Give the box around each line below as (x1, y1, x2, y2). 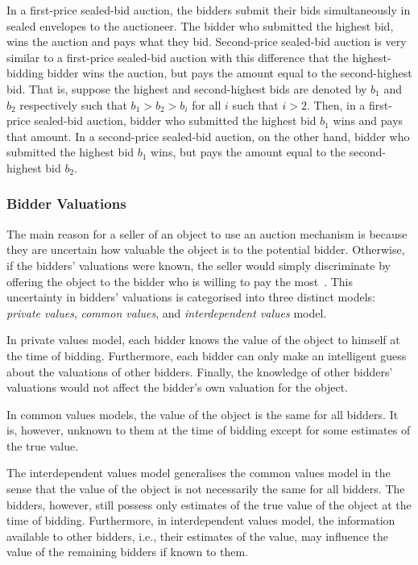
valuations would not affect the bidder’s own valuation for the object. (6, 379, 349, 396)
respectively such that (19, 96, 127, 113)
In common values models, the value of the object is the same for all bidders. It (6, 405, 399, 422)
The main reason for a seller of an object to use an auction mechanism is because (6, 225, 408, 242)
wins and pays (333, 112, 404, 129)
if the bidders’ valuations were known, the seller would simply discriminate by (6, 256, 391, 273)
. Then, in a (306, 96, 366, 113)
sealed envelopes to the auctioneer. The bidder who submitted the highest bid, (6, 17, 394, 34)
